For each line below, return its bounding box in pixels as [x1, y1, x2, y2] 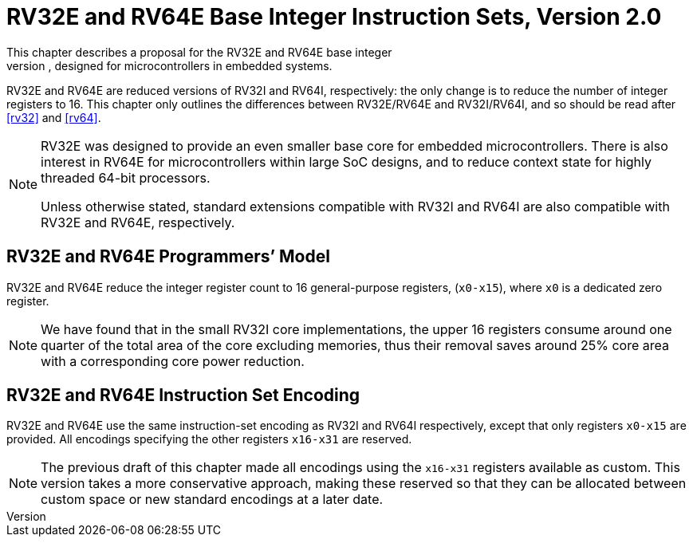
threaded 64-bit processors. [41, 169, 211, 186]
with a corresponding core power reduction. [41, 352, 305, 369]
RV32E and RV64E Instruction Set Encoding [6, 385, 360, 406]
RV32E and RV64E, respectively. [41, 214, 235, 230]
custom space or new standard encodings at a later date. [41, 491, 384, 508]
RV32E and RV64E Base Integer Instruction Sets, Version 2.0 [6, 3, 662, 30]
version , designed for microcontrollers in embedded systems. [6, 58, 333, 73]
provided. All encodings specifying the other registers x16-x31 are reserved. [6, 432, 412, 447]
